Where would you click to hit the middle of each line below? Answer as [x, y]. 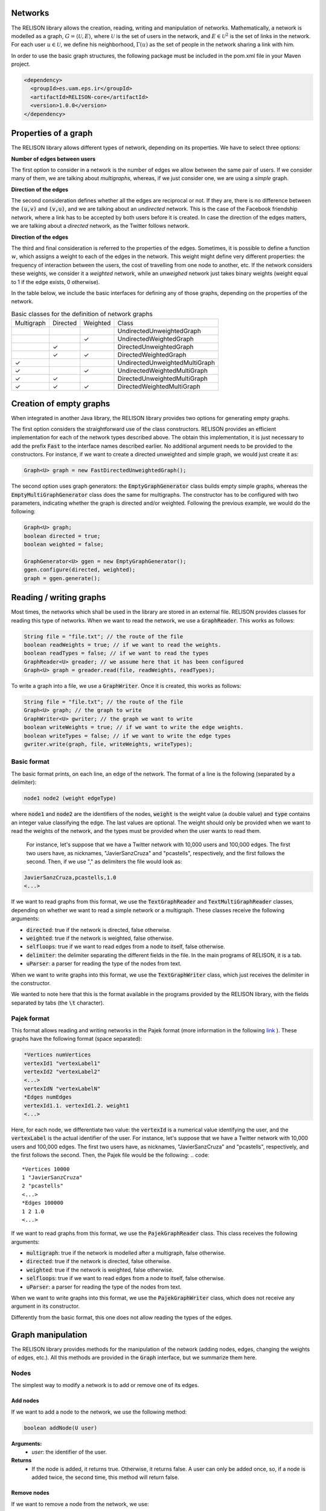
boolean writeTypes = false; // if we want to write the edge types [127, 736]
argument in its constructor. [46, 1306]
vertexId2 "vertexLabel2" [62, 1072]
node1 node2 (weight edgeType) [70, 798]
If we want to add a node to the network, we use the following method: [99, 1412]
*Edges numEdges [48, 1097]
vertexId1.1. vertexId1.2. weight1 [76, 1105]
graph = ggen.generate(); [62, 578]
